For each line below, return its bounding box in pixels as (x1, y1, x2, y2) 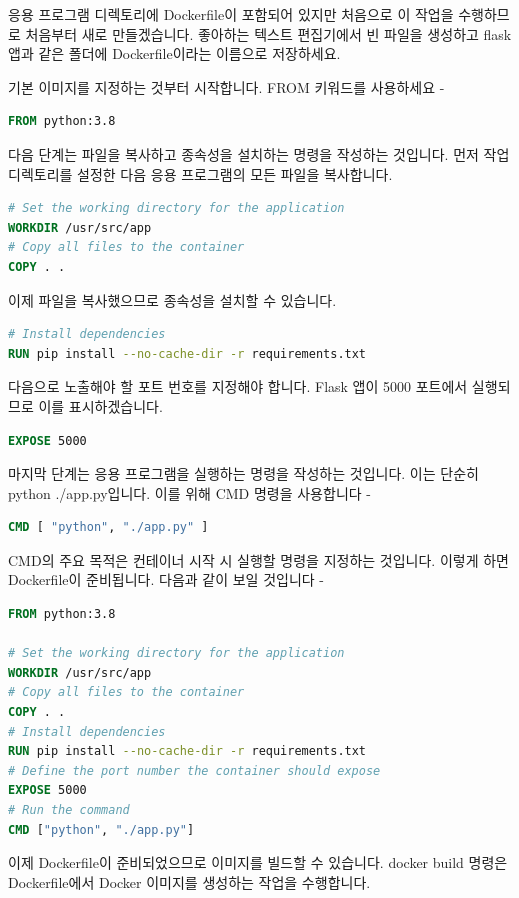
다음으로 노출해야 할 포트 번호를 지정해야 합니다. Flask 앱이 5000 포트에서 (8, 376, 468, 397)
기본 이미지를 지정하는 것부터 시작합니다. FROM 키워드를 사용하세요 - (8, 76, 445, 97)
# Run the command (8, 803, 130, 817)
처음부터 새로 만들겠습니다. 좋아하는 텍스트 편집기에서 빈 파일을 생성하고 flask (25, 23, 512, 44)
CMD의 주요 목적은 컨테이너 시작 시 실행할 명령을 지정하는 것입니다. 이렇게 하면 (8, 549, 509, 570)
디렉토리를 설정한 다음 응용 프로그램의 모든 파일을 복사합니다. (8, 163, 393, 184)
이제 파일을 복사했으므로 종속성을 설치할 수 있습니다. (8, 289, 337, 310)
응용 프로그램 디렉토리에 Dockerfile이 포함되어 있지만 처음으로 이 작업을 (8, 4, 454, 24)
